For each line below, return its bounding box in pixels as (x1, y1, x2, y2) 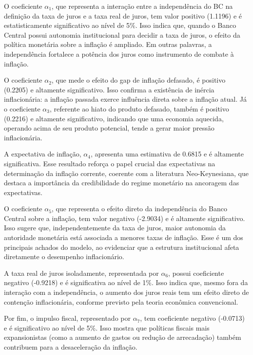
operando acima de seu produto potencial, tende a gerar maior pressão (4, 123, 214, 133)
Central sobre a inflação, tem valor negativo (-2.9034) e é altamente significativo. (4, 213, 245, 223)
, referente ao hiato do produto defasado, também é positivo (49, 103, 229, 113)
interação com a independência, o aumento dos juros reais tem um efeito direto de (4, 287, 249, 297)
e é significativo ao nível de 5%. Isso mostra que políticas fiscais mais (4, 322, 210, 333)
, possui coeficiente (168, 267, 224, 278)
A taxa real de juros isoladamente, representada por (4, 267, 159, 278)
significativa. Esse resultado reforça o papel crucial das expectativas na (4, 158, 215, 168)
